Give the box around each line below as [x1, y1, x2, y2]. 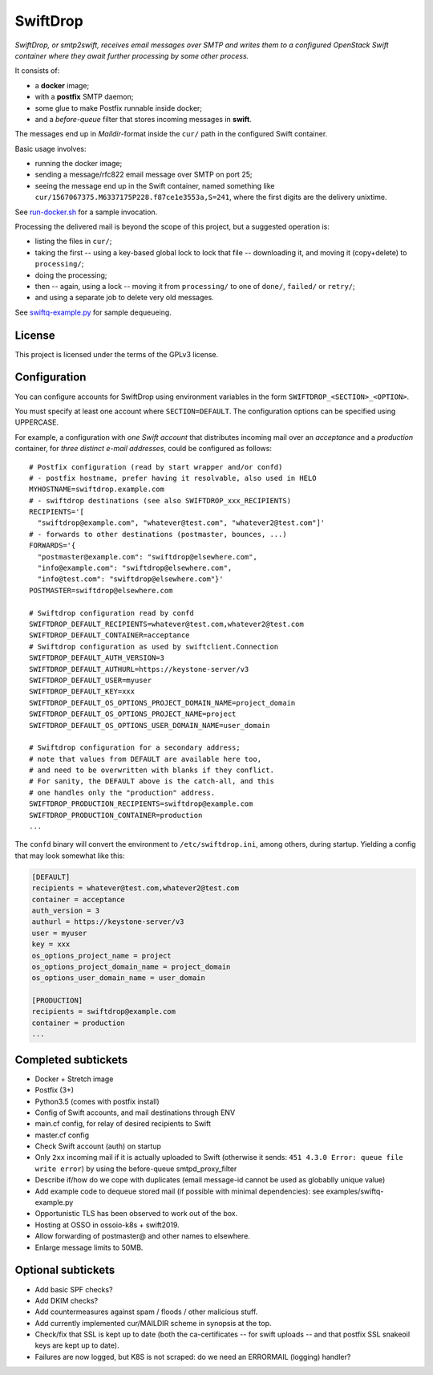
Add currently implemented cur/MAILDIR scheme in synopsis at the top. [34, 1318, 272, 1328]
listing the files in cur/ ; [34, 237, 112, 246]
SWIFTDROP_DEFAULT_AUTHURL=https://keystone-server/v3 [29, 665, 249, 673]
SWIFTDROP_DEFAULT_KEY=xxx [29, 687, 136, 696]
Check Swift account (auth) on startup [34, 1141, 162, 1151]
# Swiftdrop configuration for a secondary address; [29, 743, 241, 752]
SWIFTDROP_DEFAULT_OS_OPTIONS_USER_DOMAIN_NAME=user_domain [29, 721, 270, 730]
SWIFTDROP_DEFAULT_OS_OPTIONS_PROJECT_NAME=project [29, 710, 237, 718]
